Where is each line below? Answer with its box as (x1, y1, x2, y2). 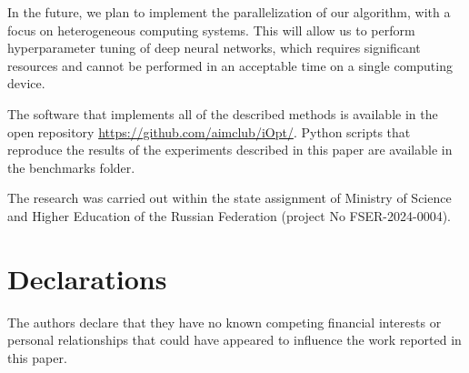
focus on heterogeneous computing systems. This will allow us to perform (7, 20, 415, 39)
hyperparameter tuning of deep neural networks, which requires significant (7, 38, 421, 57)
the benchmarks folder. (7, 157, 135, 176)
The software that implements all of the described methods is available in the (7, 104, 438, 123)
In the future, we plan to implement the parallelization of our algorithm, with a (7, 3, 451, 21)
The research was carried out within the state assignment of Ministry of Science (7, 188, 452, 207)
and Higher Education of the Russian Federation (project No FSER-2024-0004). (7, 206, 451, 225)
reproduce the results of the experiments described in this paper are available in (7, 140, 453, 159)
